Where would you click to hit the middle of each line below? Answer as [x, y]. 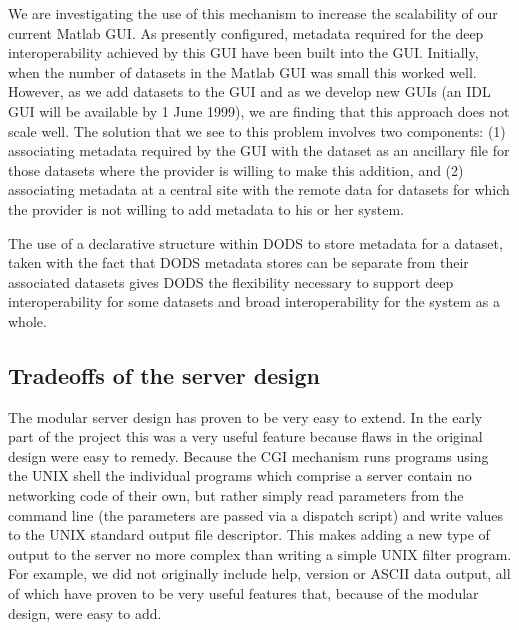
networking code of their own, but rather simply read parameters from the [236, 495]
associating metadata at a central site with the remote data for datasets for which [259, 189]
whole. [27, 320]
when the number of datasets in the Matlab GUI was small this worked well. [242, 71]
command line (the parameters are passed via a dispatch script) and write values [255, 514]
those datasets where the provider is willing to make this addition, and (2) [236, 169]
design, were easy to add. [85, 612]
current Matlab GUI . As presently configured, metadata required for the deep [246, 32]
